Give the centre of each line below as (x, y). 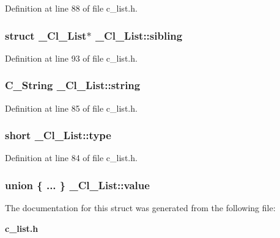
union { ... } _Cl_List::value (77, 185)
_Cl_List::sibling (139, 35)
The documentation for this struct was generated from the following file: (140, 208)
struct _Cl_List (46, 35)
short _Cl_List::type (58, 135)
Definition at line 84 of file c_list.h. (71, 158)
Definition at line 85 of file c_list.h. (71, 108)
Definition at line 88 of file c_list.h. (71, 8)
